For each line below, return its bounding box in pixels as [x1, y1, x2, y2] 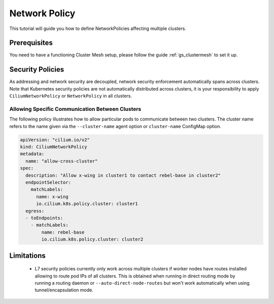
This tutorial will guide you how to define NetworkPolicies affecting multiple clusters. [9, 25, 186, 32]
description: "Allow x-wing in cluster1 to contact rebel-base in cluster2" [25, 172, 221, 178]
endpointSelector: [25, 179, 71, 185]
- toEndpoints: [25, 215, 63, 221]
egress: [25, 208, 45, 214]
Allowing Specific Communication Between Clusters [9, 105, 142, 112]
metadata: [20, 151, 45, 157]
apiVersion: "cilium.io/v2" [20, 137, 90, 142]
